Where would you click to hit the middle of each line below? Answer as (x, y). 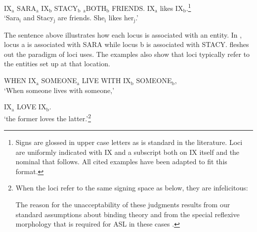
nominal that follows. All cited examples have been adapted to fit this (121, 162)
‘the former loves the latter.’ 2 (47, 117)
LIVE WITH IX (106, 80)
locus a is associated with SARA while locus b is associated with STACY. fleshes (127, 44)
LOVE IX (31, 107)
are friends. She (81, 18)
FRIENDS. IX (133, 8)
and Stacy (39, 18)
